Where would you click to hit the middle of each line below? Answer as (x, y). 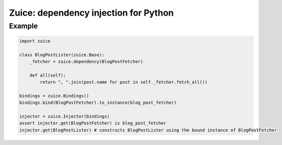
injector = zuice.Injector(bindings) (65, 117)
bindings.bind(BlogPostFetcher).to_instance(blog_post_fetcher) (98, 103)
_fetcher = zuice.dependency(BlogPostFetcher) (87, 61)
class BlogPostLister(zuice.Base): (62, 55)
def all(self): (48, 75)
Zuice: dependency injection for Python (91, 13)
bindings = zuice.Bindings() (54, 96)
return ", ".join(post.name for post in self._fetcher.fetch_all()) (124, 82)
